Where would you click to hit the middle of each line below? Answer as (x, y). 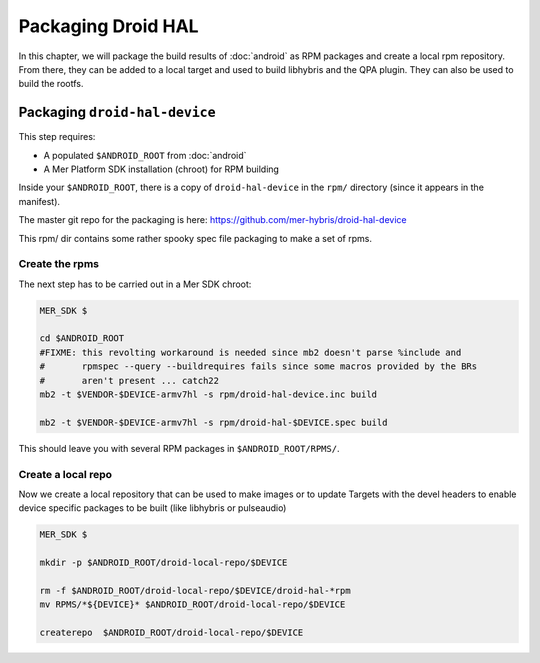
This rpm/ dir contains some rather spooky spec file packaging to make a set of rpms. (195, 238)
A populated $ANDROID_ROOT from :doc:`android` (145, 155)
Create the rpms (59, 264)
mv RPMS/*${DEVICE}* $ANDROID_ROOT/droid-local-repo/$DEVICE (192, 604)
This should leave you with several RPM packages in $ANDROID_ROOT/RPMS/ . (179, 448)
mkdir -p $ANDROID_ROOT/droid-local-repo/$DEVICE (163, 563)
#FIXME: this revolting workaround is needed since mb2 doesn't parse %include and (250, 352)
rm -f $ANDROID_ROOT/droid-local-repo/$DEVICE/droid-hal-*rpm (195, 590)
